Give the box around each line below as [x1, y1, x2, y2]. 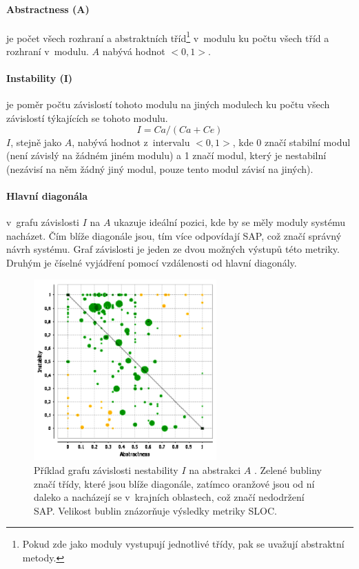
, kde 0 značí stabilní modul [232, 134, 351, 149]
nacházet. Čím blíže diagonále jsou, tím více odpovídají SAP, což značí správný [6, 228, 342, 242]
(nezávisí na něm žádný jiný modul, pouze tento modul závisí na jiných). [6, 161, 314, 176]
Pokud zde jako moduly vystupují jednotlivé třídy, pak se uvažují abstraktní [22, 537, 345, 551]
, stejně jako [10, 134, 62, 149]
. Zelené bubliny [254, 463, 322, 477]
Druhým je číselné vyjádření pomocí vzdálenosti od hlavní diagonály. [6, 255, 297, 269]
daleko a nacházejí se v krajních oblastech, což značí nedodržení [34, 490, 305, 504]
